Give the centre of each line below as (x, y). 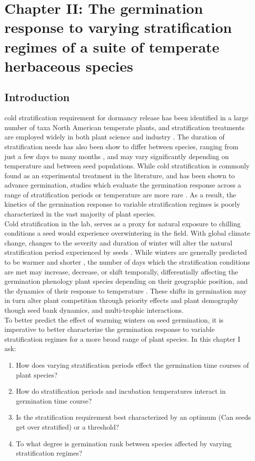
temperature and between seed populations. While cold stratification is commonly (127, 166)
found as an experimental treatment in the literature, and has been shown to (120, 175)
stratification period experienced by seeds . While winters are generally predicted (126, 252)
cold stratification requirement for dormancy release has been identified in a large (127, 118)
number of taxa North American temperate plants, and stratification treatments (125, 127)
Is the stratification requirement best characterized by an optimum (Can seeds (133, 417)
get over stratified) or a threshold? (68, 426)
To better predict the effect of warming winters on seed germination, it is (114, 319)
